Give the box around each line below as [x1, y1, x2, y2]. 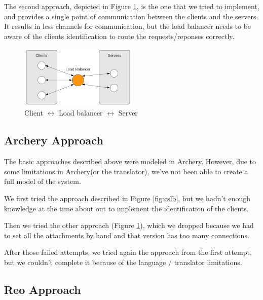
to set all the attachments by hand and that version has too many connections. [4, 230, 249, 240]
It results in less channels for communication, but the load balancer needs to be [4, 21, 251, 31]
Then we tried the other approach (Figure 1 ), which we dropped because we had [4, 220, 254, 231]
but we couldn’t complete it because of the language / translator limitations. [4, 256, 242, 267]
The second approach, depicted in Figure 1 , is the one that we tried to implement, [4, 1, 259, 11]
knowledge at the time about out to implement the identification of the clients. [4, 203, 249, 213]
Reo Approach [4, 281, 81, 297]
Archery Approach [4, 132, 103, 148]
